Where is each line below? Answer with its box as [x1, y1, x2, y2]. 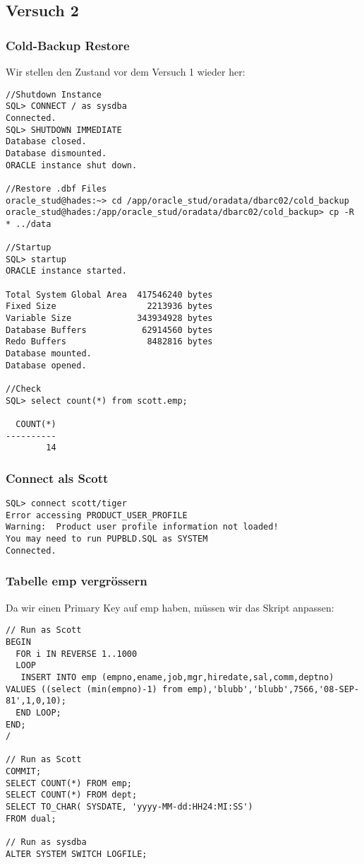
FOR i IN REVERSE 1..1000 [16, 648, 138, 659]
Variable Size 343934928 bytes [6, 313, 213, 324]
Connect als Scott [6, 469, 109, 486]
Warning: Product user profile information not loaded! [6, 522, 279, 532]
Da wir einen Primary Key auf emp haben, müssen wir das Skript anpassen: [6, 600, 334, 614]
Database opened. [6, 360, 87, 370]
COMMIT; [6, 766, 42, 777]
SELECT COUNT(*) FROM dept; [6, 790, 138, 800]
